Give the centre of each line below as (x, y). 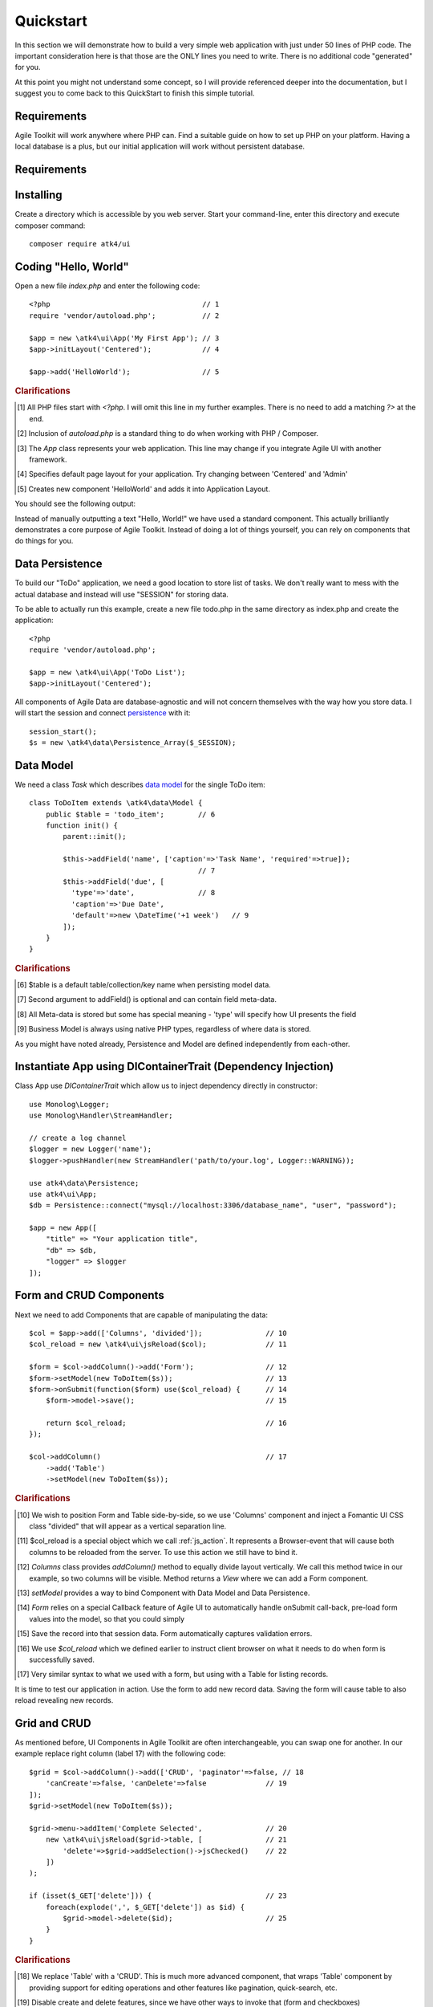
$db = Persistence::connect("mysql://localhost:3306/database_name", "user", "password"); (213, 1205)
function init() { (82, 825)
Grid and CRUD (53, 1723)
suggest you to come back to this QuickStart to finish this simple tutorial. (135, 93)
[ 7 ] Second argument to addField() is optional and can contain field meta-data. (147, 999)
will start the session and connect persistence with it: (103, 713)
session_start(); (63, 731)
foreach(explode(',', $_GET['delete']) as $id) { (145, 1907)
